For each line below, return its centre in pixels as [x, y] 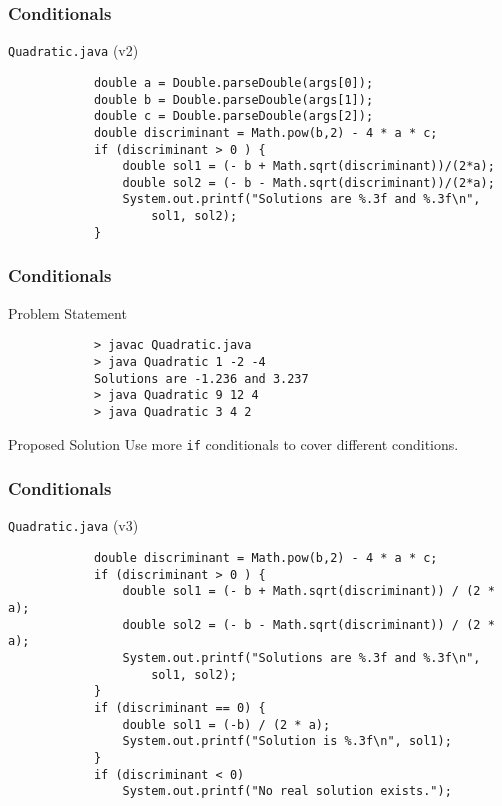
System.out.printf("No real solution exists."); [287, 791]
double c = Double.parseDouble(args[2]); [233, 116]
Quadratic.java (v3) [73, 525]
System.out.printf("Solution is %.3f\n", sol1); [287, 741]
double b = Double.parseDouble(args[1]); [233, 99]
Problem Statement [67, 312]
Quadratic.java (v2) [73, 50]
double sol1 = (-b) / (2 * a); [226, 724]
